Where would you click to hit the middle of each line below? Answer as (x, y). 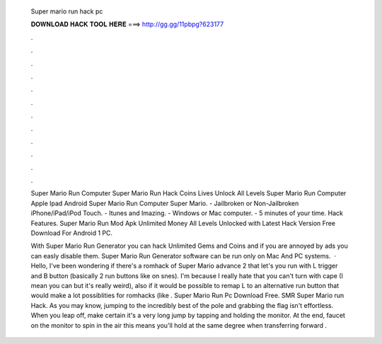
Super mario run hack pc (67, 11)
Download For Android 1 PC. (72, 233)
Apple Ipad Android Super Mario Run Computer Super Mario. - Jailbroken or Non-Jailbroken (165, 203)
